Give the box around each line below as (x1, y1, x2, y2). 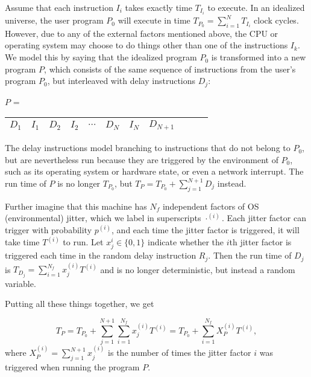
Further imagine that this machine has (5, 199, 147, 212)
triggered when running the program (5, 360, 140, 373)
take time (5, 236, 40, 248)
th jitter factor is (229, 236, 292, 248)
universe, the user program (5, 14, 104, 27)
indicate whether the (147, 236, 224, 248)
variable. (5, 277, 36, 289)
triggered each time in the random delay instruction (5, 249, 196, 262)
